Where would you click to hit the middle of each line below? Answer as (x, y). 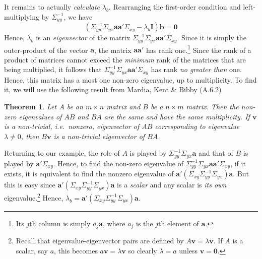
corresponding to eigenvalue (197, 126)
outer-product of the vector (46, 50)
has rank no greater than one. (196, 69)
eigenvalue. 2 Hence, (34, 197)
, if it (238, 163)
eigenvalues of (40, 116)
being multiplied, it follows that (53, 69)
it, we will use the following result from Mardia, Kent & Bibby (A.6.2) (113, 89)
